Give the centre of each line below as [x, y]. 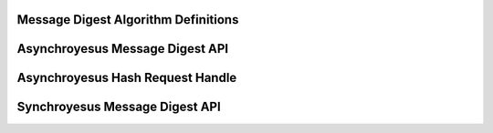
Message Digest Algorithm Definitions [128, 20]
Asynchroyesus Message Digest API [123, 49]
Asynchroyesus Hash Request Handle [127, 78]
